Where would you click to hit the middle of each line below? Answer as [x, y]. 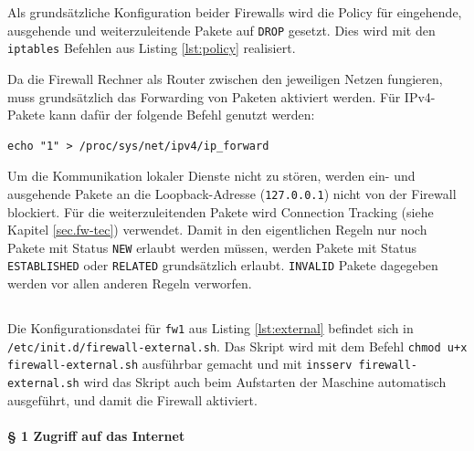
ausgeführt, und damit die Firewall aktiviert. [132, 399]
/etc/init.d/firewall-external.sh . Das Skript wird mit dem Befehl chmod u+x [237, 346]
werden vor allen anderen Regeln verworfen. [130, 283]
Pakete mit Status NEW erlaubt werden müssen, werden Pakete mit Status [212, 247]
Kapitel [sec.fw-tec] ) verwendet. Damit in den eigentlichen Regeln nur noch [217, 230]
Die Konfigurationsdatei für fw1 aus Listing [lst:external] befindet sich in [211, 328]
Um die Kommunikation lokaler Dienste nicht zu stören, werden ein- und [211, 176]
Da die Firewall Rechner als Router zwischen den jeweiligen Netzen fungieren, [225, 78]
